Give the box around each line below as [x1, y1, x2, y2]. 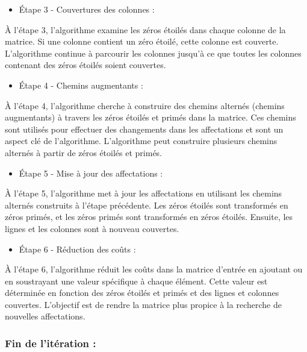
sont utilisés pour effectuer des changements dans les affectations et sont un [5, 122, 284, 135]
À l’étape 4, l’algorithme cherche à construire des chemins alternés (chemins [5, 99, 285, 112]
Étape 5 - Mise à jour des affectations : [19, 166, 163, 179]
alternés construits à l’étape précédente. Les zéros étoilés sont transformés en [5, 198, 288, 211]
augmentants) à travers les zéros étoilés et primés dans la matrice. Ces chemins [5, 111, 296, 124]
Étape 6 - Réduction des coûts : [19, 242, 136, 255]
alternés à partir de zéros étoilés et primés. [5, 146, 163, 159]
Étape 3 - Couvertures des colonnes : [19, 3, 155, 15]
